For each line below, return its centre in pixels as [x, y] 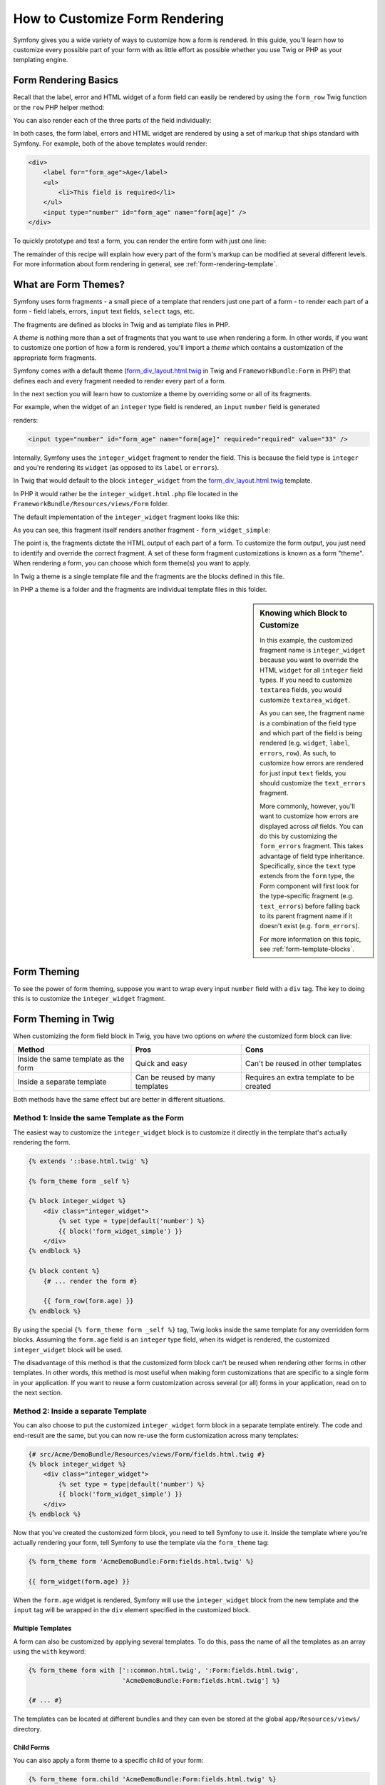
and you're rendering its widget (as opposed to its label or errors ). [116, 468]
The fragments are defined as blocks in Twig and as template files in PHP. [122, 324]
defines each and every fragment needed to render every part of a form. [119, 381]
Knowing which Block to [303, 613]
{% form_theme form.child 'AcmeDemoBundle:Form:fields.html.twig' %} [152, 1779]
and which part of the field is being [311, 733]
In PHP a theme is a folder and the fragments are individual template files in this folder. [140, 589]
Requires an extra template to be [300, 1077]
